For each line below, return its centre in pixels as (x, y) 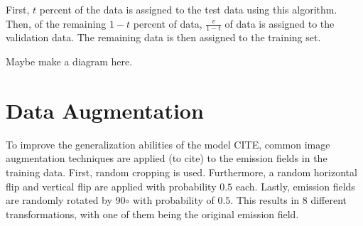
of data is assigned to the (280, 23)
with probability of (173, 200)
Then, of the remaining (56, 23)
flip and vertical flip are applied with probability (111, 186)
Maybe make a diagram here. (69, 61)
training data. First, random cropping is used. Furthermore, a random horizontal (181, 172)
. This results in (265, 200)
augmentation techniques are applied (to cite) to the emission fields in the (167, 158)
